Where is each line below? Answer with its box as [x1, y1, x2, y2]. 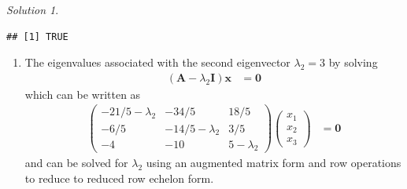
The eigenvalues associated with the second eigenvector [24, 54, 290, 71]
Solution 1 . [6, 2, 59, 17]
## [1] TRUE [6, 31, 68, 42]
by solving [328, 54, 378, 71]
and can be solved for [24, 154, 128, 171]
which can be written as [24, 85, 141, 102]
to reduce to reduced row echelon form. [24, 170, 214, 186]
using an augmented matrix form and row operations [146, 154, 401, 171]
